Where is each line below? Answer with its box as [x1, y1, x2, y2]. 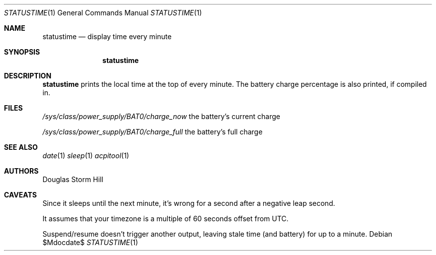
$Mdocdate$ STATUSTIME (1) [42, 238, 138, 247]
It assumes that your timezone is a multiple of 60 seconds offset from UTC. [42, 214, 289, 223]
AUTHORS [4, 167, 39, 175]
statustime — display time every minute [42, 32, 172, 41]
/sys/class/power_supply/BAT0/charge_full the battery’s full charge [42, 127, 263, 136]
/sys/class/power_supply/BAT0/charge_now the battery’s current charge [42, 112, 280, 121]
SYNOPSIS [4, 48, 40, 56]
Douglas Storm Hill [42, 175, 104, 184]
